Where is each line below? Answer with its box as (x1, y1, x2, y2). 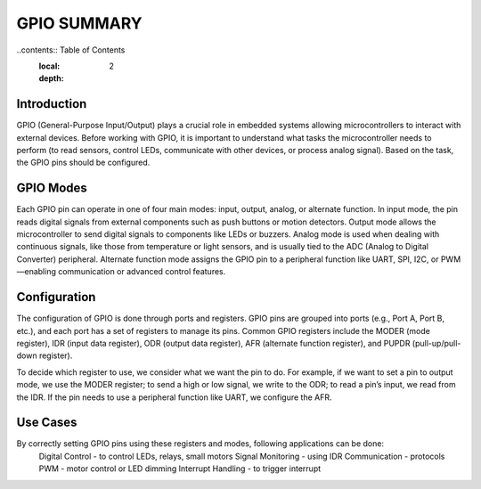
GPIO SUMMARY (16, 13, 143, 33)
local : (38, 61, 61, 71)
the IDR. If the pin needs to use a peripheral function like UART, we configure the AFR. (16, 392, 333, 403)
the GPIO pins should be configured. (16, 157, 151, 168)
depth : (38, 73, 64, 84)
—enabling (16, 266, 57, 277)
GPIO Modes (16, 181, 88, 196)
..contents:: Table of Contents (16, 45, 126, 55)
